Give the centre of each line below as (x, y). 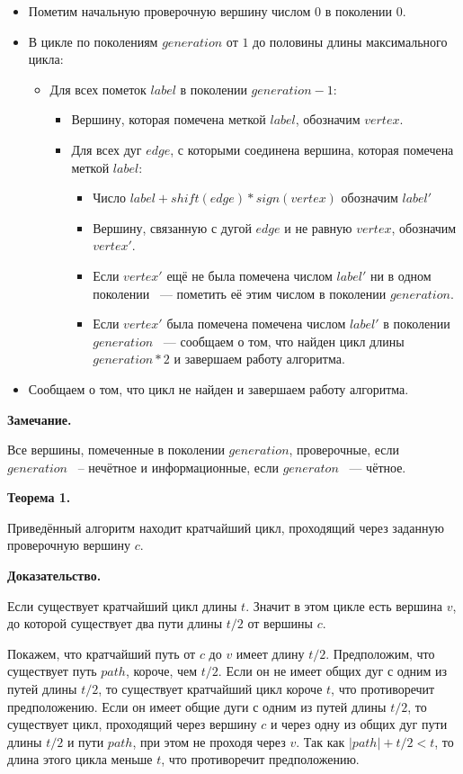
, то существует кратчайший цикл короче (210, 689)
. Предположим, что (380, 653)
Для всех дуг (107, 149)
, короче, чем (161, 671)
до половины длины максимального (350, 41)
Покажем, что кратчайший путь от (102, 653)
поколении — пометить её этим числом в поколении (240, 293)
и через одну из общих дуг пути (359, 724)
